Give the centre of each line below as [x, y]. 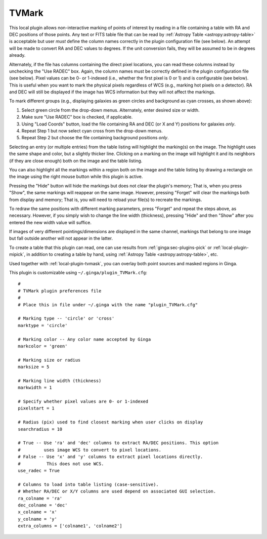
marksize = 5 [34, 367]
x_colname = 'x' [38, 512]
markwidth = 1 [35, 388]
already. [17, 55]
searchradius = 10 [40, 429]
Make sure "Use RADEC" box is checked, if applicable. [77, 117]
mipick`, [17, 254]
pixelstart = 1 [36, 408]
